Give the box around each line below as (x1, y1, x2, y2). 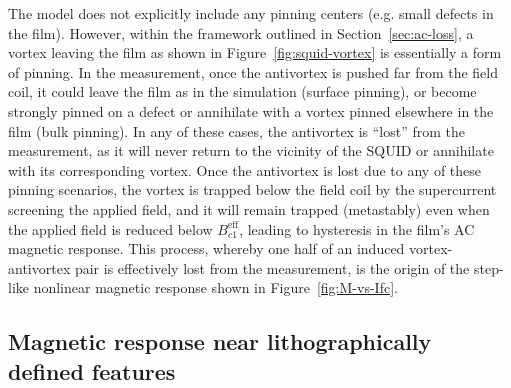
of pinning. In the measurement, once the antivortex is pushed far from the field (8, 61, 499, 82)
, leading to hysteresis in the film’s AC (239, 218, 475, 239)
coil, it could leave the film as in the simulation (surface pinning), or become (8, 81, 477, 102)
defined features (8, 355, 176, 386)
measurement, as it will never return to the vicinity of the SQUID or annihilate (8, 140, 494, 161)
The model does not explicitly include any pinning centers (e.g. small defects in (8, 3, 494, 23)
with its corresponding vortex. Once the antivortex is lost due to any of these (8, 159, 482, 180)
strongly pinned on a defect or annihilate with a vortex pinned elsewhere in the (8, 100, 494, 121)
